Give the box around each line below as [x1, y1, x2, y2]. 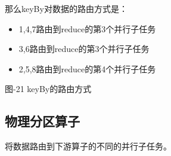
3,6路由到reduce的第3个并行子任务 [18, 42, 150, 55]
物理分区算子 [5, 112, 80, 130]
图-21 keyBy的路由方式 [5, 82, 92, 95]
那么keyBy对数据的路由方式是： [5, 2, 128, 14]
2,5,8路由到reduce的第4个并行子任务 [18, 62, 156, 75]
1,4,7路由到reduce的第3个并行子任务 [18, 22, 156, 35]
